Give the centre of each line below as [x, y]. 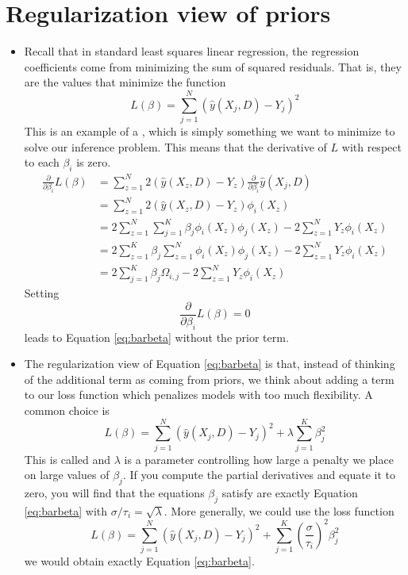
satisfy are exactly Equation [290, 493]
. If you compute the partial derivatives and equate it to [259, 475]
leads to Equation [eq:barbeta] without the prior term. [156, 337]
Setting [42, 293]
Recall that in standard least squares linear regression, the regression [192, 51]
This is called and [67, 459]
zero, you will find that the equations [114, 493]
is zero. [94, 162]
